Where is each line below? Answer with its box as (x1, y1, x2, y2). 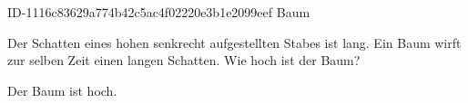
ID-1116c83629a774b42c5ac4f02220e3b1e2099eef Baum (7, 3, 310, 21)
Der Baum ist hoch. (7, 80, 117, 99)
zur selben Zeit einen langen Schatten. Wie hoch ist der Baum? (7, 51, 361, 70)
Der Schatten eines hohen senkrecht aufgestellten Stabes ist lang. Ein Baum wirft (7, 33, 462, 51)
